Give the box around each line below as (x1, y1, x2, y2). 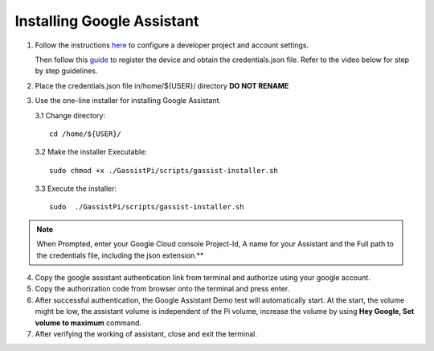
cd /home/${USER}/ (49, 129, 122, 138)
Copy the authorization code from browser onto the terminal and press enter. (35, 284, 290, 294)
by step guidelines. (35, 66, 98, 76)
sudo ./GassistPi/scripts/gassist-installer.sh (49, 202, 244, 212)
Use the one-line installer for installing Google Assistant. (35, 96, 221, 105)
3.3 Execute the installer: (35, 184, 117, 193)
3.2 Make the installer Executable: (35, 147, 148, 157)
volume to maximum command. (35, 318, 142, 328)
